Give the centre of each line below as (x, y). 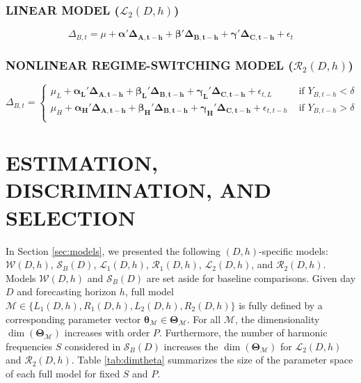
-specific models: (294, 250)
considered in (93, 346)
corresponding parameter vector (73, 319)
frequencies (29, 346)
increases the (191, 346)
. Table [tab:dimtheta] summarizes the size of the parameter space (212, 360)
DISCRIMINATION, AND (138, 190)
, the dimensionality (277, 319)
